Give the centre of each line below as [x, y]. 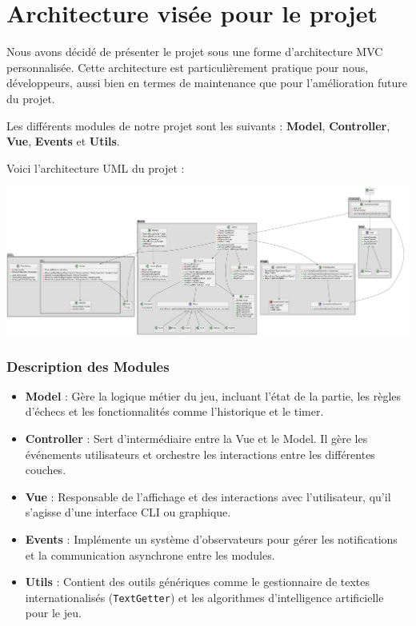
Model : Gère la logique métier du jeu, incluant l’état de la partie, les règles [213, 395]
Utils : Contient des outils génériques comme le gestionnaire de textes [198, 582]
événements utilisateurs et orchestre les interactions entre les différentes [200, 454]
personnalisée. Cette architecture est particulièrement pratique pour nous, [188, 67]
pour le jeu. [53, 613]
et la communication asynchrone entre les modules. [150, 554]
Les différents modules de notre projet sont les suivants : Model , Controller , [198, 125]
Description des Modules [88, 366]
